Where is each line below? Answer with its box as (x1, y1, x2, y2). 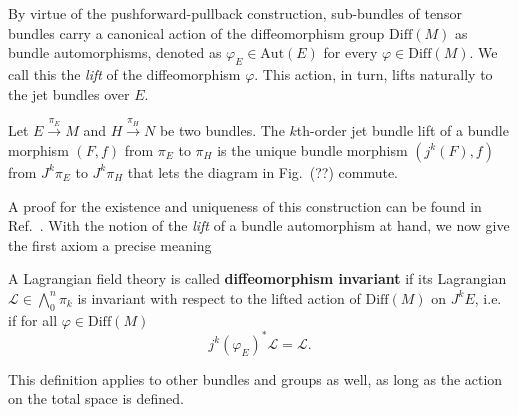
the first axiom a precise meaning (8, 234, 212, 255)
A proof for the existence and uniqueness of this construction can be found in (8, 195, 482, 216)
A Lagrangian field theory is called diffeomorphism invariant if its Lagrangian (8, 268, 507, 289)
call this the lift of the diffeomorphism (8, 63, 241, 84)
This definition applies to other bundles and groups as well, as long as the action (8, 368, 503, 389)
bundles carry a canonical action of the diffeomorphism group (8, 22, 385, 43)
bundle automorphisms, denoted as (8, 42, 222, 63)
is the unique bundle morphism (217, 139, 408, 160)
